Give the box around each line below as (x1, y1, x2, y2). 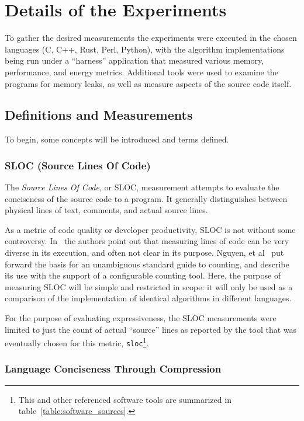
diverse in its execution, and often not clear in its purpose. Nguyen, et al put (5, 246, 284, 259)
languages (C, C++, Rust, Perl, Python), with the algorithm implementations (5, 43, 285, 55)
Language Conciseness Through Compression (5, 361, 222, 376)
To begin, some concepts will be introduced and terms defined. (5, 133, 229, 145)
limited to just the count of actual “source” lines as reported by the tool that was (5, 323, 297, 335)
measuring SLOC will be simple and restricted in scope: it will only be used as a (5, 280, 293, 293)
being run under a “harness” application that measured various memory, (5, 54, 264, 67)
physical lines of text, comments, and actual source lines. (5, 204, 208, 216)
